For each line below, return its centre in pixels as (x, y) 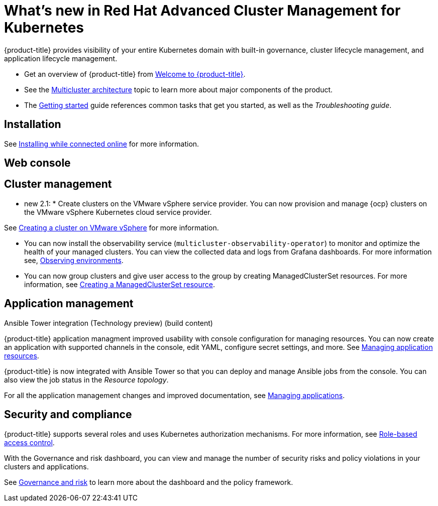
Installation (33, 124)
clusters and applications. (46, 466)
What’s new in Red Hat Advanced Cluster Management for (202, 11)
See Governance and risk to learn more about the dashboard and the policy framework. (149, 482)
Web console (37, 163)
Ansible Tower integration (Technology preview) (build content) (108, 323)
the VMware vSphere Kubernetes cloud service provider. (118, 212)
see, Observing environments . (74, 260)
